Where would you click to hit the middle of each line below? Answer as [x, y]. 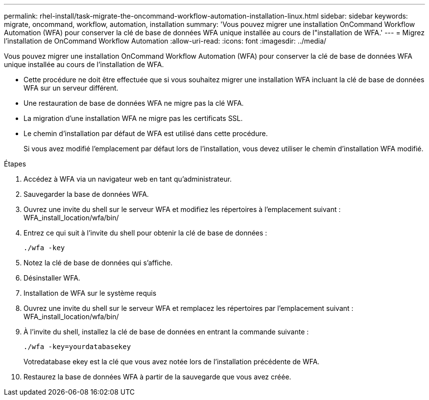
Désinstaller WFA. [52, 278]
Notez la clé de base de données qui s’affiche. [98, 263]
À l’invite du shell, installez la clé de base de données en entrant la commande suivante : [166, 332]
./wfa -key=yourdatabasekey [77, 347]
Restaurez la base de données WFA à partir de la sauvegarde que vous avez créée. [157, 377]
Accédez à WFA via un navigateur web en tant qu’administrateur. [128, 179]
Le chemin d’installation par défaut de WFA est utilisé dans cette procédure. [146, 133]
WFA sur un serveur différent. [71, 88]
